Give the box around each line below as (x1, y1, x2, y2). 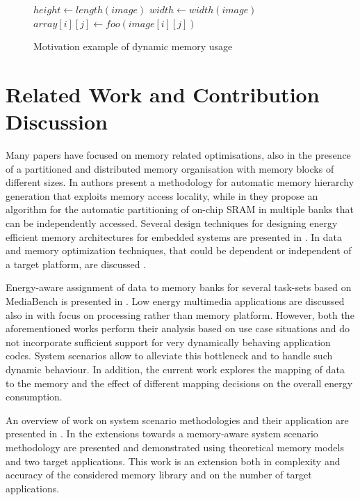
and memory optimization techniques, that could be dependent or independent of (6, 243, 352, 258)
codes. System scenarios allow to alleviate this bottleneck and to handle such (6, 348, 333, 363)
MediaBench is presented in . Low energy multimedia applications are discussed (6, 294, 345, 308)
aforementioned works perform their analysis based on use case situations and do (6, 321, 350, 336)
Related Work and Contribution (6, 79, 320, 108)
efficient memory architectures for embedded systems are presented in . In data (6, 229, 342, 244)
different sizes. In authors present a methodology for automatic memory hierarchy (6, 175, 354, 189)
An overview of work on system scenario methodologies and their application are (6, 412, 349, 427)
